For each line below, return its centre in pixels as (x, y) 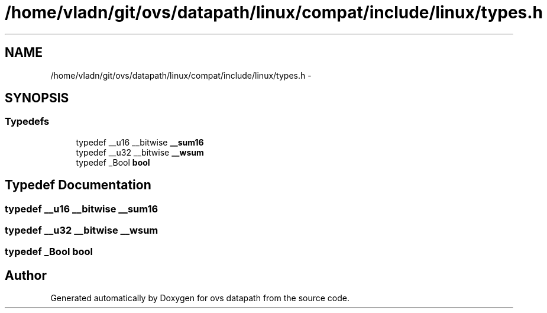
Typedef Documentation (78, 185)
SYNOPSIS (37, 98)
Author (26, 275)
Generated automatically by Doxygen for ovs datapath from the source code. (200, 298)
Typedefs (27, 122)
